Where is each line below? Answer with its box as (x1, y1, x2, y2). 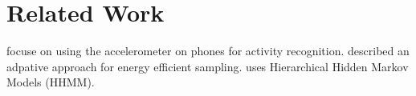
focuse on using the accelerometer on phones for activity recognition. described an (6, 42, 410, 59)
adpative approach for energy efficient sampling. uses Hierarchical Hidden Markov (6, 58, 409, 74)
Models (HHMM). (6, 74, 95, 90)
